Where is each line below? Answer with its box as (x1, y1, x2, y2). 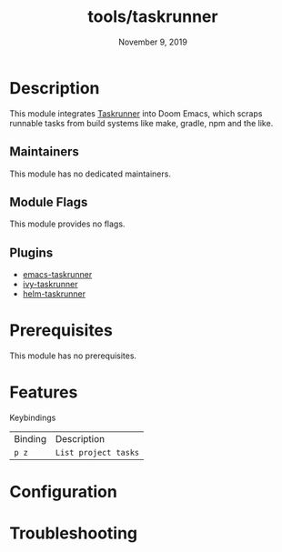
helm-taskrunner (22, 288, 86, 299)
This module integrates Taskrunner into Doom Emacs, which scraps (9, 107, 263, 119)
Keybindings (9, 412, 56, 423)
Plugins (9, 245, 54, 260)
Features (9, 382, 78, 403)
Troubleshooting (9, 523, 138, 544)
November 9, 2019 (117, 36, 188, 47)
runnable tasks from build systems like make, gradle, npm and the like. (9, 117, 274, 128)
